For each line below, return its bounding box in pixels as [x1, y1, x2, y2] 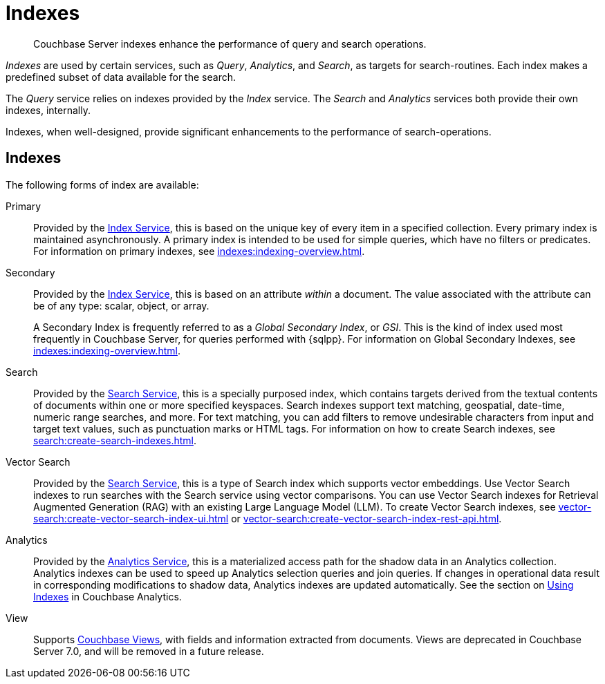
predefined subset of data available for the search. [6, 70, 236, 83]
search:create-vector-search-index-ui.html [33, 512, 229, 524]
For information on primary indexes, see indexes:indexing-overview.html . [33, 245, 365, 257]
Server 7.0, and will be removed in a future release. [33, 645, 264, 657]
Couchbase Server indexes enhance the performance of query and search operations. [33, 37, 427, 50]
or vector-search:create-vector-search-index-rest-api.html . [231, 512, 502, 524]
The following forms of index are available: [6, 178, 199, 191]
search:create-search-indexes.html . [33, 434, 196, 446]
